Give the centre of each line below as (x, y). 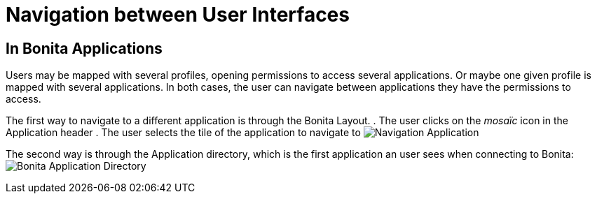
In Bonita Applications (84, 48)
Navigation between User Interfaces (178, 15)
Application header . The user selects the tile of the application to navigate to (183, 133)
